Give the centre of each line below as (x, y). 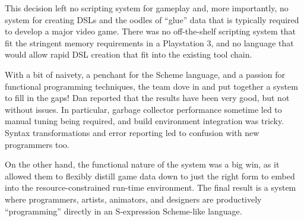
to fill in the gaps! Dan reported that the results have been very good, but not (147, 98)
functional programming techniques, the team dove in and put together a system (151, 86)
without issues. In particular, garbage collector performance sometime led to (143, 109)
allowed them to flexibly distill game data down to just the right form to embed (150, 176)
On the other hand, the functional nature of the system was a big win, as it (142, 164)
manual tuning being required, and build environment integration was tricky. (145, 121)
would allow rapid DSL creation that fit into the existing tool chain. (129, 54)
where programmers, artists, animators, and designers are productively (133, 199)
